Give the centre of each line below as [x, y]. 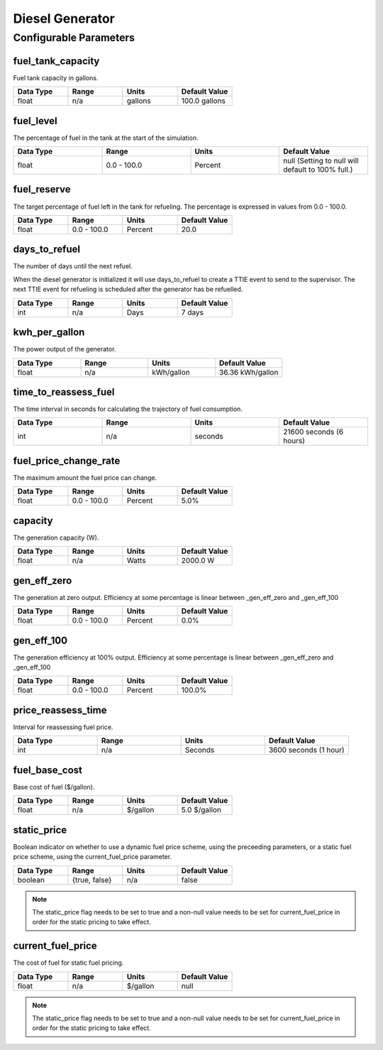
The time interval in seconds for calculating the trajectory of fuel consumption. [128, 409]
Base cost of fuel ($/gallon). [54, 787]
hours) [294, 441]
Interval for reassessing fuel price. [63, 727]
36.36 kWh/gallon [249, 372]
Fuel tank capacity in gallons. [56, 77]
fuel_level [35, 121]
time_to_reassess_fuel [64, 392]
